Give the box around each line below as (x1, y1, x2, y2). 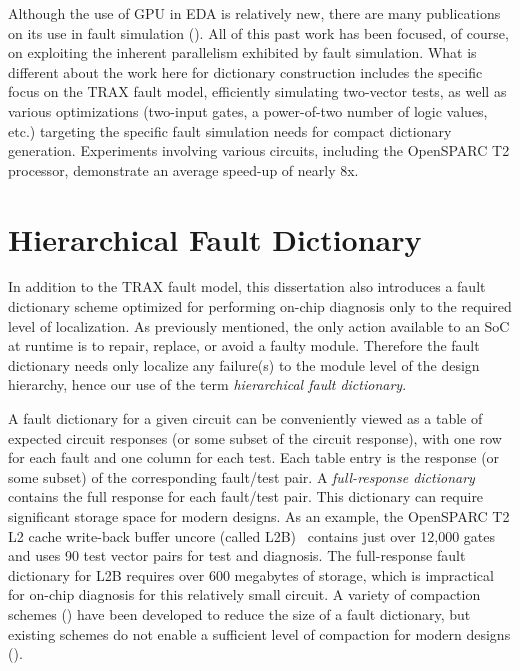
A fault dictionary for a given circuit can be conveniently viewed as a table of (8, 408, 483, 429)
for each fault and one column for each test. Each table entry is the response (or (8, 447, 500, 468)
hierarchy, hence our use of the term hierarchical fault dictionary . (8, 374, 407, 395)
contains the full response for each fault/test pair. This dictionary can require (8, 486, 484, 507)
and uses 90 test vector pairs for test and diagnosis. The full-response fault (8, 545, 466, 566)
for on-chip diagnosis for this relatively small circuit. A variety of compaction (8, 584, 481, 605)
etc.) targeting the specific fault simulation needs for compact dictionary (8, 120, 452, 141)
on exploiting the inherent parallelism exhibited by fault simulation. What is (8, 42, 477, 63)
